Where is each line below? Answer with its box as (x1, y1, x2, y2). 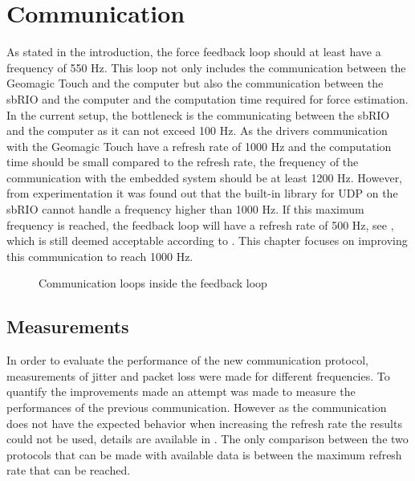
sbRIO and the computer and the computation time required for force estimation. (6, 90, 409, 107)
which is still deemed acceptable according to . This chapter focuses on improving (6, 232, 408, 249)
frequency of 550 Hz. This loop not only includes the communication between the (6, 59, 406, 75)
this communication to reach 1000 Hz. (6, 247, 193, 264)
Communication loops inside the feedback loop (39, 275, 267, 291)
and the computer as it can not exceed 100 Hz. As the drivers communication (6, 122, 388, 139)
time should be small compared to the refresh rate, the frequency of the (6, 153, 359, 170)
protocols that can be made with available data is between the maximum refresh (6, 446, 402, 463)
